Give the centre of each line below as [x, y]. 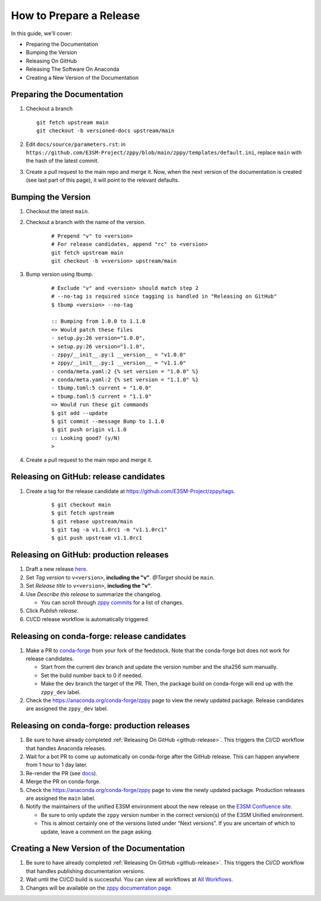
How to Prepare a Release [75, 15]
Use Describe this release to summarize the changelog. [94, 594]
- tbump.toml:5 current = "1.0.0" [101, 388]
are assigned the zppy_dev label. [67, 709]
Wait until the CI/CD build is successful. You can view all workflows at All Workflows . [129, 880]
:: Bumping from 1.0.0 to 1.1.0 [98, 321]
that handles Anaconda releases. [66, 748]
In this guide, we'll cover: [42, 33]
